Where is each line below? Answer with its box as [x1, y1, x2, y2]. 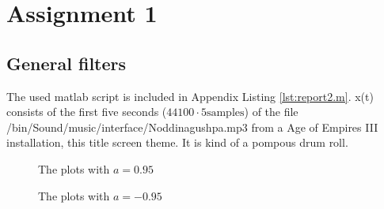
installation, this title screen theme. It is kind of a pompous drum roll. [6, 134, 348, 151]
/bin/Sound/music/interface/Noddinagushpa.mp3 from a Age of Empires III [6, 118, 378, 135]
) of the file [244, 103, 298, 120]
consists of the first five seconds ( [6, 103, 167, 120]
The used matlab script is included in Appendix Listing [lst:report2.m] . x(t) [6, 88, 374, 104]
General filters [6, 50, 127, 75]
